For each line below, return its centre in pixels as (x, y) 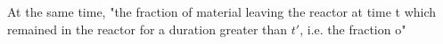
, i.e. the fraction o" (353, 29)
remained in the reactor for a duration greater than (148, 29)
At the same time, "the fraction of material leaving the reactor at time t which (222, 11)
